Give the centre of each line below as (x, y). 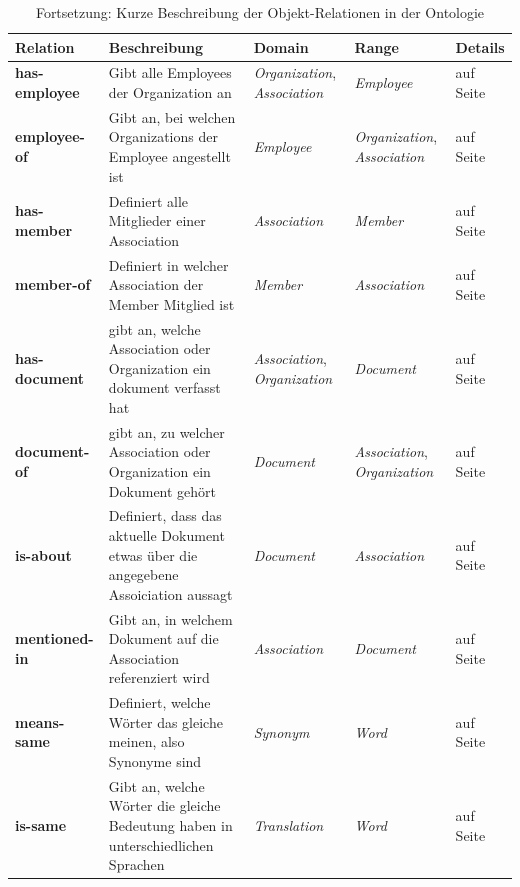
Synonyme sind (155, 761)
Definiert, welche (159, 702)
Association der (156, 284)
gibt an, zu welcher (166, 431)
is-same (41, 825)
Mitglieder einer (157, 220)
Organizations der (163, 136)
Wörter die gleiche (164, 805)
